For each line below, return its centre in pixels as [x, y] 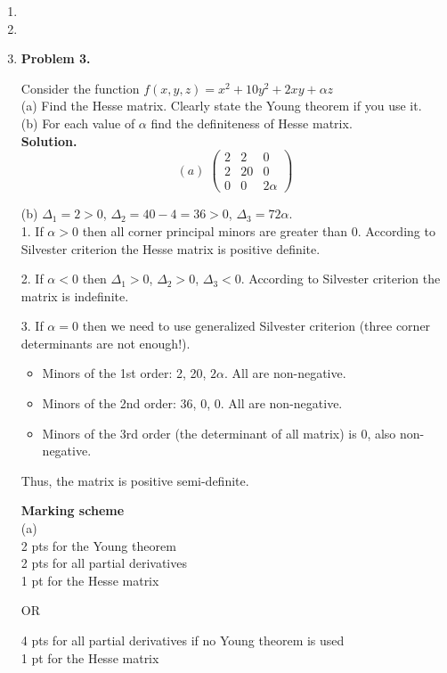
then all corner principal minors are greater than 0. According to [259, 230]
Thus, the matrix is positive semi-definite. [135, 480]
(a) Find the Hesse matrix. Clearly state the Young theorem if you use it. [221, 106]
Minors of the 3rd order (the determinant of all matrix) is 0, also [219, 433]
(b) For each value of [78, 123]
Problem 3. [56, 58]
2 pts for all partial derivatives [104, 563]
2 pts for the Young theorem [98, 545]
